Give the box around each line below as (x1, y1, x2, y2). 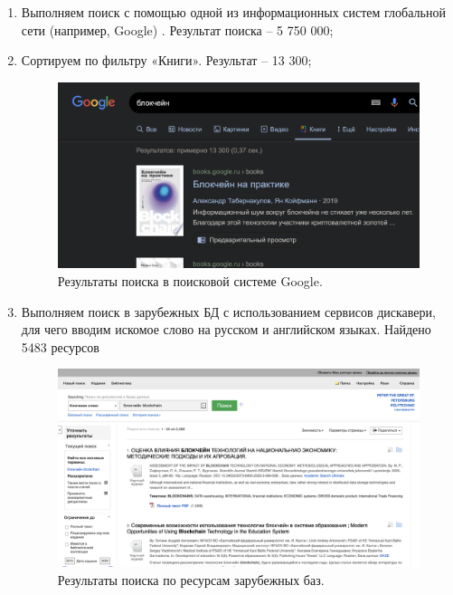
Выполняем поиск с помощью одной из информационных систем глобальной (21, 3, 446, 21)
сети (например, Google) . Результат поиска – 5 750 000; (21, 20, 334, 39)
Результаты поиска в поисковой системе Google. (57, 271, 323, 290)
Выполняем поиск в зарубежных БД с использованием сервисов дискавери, (21, 302, 436, 321)
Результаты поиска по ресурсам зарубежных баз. (57, 570, 325, 589)
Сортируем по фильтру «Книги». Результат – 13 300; (21, 51, 312, 70)
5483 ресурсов (21, 337, 99, 356)
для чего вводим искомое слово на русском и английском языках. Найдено (21, 320, 431, 339)
